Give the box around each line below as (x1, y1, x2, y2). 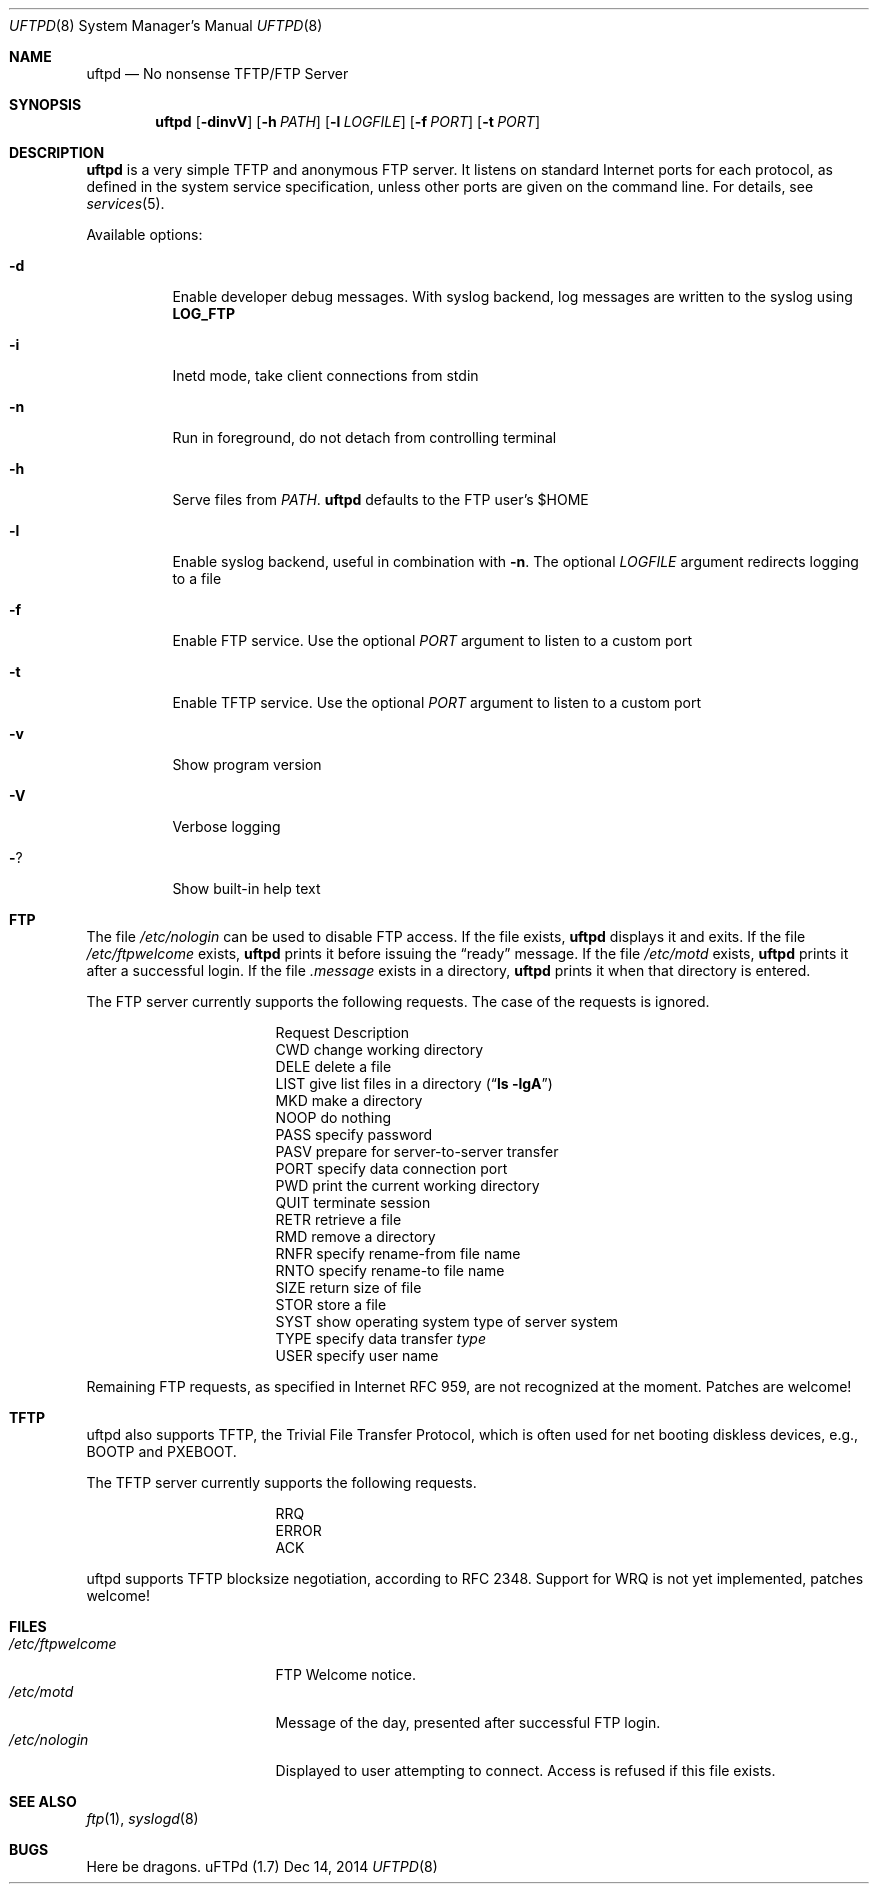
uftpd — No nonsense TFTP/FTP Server (86, 65, 349, 82)
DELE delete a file (275, 1058, 392, 1075)
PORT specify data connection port (275, 1160, 508, 1177)
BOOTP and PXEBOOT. (86, 1443, 237, 1460)
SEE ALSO (9, 1793, 77, 1810)
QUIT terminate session (275, 1194, 431, 1211)
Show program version (172, 756, 322, 773)
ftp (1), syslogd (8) (86, 1810, 199, 1827)
